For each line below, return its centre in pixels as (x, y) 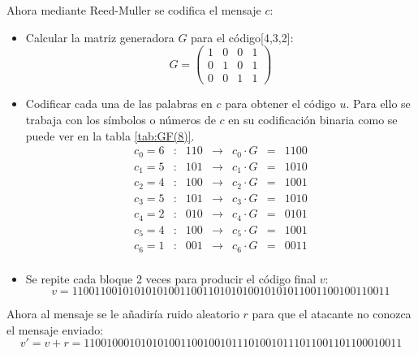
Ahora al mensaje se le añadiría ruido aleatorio (123, 314)
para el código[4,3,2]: (242, 37)
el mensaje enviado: (55, 329)
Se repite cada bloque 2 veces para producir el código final (171, 278)
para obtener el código (280, 104)
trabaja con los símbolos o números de (121, 119)
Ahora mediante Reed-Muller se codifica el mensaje (134, 10)
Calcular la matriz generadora (100, 37)
